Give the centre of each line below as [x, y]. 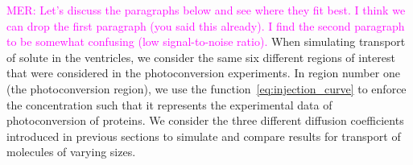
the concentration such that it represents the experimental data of [169, 104]
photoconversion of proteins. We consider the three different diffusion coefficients [205, 120]
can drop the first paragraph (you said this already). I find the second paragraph [206, 25]
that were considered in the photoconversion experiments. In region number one [203, 73]
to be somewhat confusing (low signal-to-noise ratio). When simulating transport [206, 41]
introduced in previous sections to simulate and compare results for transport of [204, 136]
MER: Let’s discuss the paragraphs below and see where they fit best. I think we [206, 10]
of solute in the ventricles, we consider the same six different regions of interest [201, 57]
